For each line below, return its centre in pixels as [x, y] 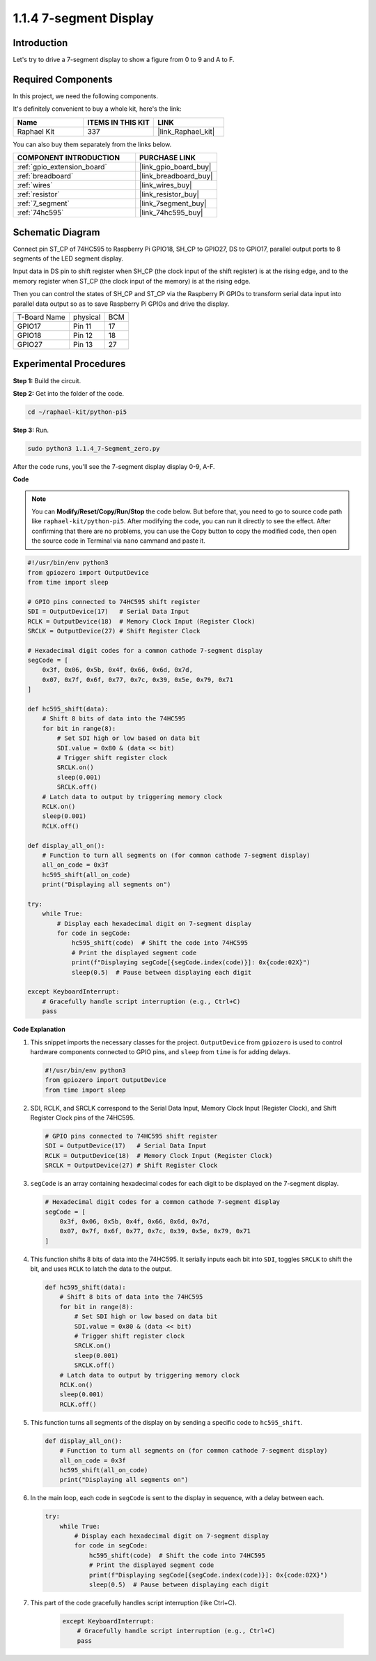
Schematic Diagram [56, 232]
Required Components [63, 79]
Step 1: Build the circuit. [47, 380]
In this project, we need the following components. [85, 96]
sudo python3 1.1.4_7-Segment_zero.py [94, 448]
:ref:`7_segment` [43, 203]
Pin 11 [83, 326]
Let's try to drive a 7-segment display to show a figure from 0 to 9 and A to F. [124, 60]
